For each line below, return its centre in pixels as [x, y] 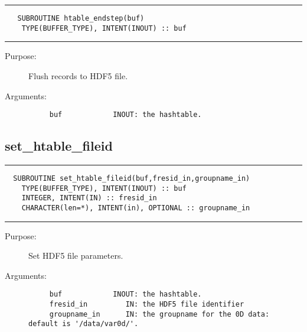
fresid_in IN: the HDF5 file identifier [147, 305]
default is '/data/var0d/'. [84, 324]
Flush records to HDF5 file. [78, 75]
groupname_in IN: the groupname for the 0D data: [159, 314]
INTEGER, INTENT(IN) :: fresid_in [89, 198]
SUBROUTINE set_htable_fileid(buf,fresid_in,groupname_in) [132, 178]
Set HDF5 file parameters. [76, 255]
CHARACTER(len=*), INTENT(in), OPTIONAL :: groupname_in [136, 208]
